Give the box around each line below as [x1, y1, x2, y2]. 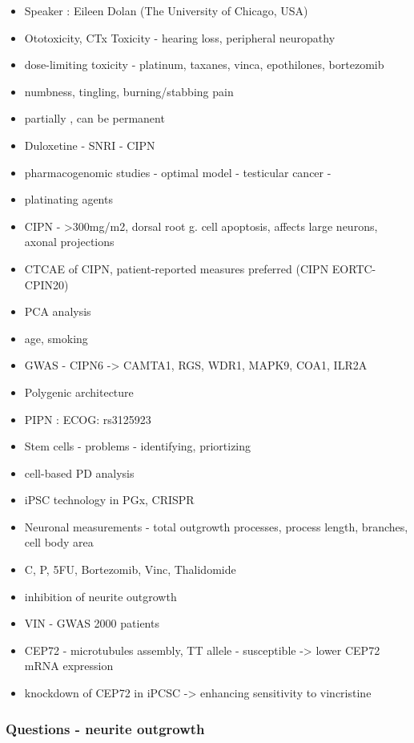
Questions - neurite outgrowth [6, 718, 205, 738]
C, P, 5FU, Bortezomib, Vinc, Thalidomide [24, 561, 236, 578]
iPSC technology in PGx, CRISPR [24, 491, 195, 508]
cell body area [24, 534, 94, 551]
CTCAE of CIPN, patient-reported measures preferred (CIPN [24, 260, 329, 277]
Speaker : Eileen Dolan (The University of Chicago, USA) [24, 2, 308, 18]
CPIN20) [24, 276, 69, 293]
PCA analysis [24, 303, 91, 320]
